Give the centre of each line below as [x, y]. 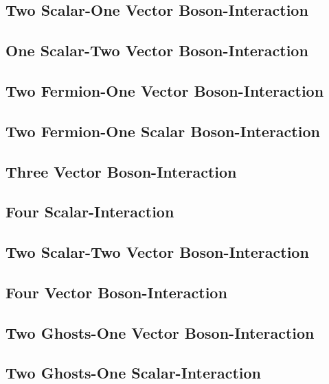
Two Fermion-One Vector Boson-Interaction [165, 90]
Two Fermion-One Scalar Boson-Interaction [163, 131]
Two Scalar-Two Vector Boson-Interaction [157, 252]
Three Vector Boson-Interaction [121, 171]
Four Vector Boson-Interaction [116, 292]
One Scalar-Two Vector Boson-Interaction [157, 50]
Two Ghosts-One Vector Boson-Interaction [160, 332]
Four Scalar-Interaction [90, 212]
